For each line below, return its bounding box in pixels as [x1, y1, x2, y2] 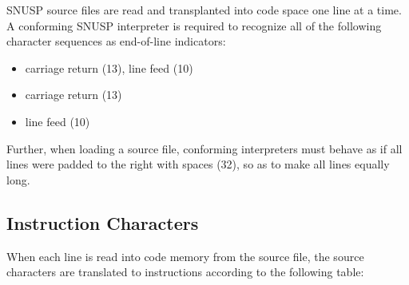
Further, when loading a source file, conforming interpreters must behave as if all [6, 140, 403, 156]
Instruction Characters [6, 210, 199, 235]
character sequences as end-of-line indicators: [6, 33, 226, 49]
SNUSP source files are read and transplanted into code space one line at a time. [6, 2, 402, 18]
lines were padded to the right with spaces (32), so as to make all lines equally [6, 156, 390, 172]
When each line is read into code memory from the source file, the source [6, 247, 364, 264]
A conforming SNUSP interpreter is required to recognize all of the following [6, 17, 382, 34]
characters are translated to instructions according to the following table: [6, 263, 364, 280]
